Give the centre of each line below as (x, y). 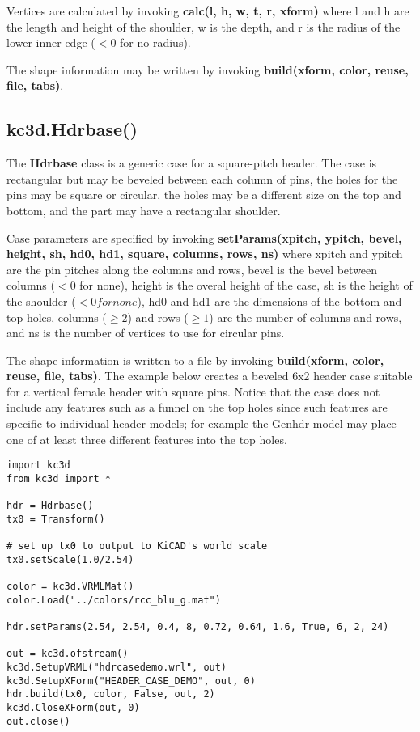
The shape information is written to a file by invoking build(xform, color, (195, 360)
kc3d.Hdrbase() (72, 129)
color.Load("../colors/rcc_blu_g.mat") (114, 600)
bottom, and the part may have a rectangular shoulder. (144, 210)
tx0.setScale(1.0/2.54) (70, 559)
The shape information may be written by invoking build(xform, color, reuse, (208, 69)
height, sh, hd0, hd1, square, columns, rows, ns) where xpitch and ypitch (205, 254)
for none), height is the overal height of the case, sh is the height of (246, 285)
